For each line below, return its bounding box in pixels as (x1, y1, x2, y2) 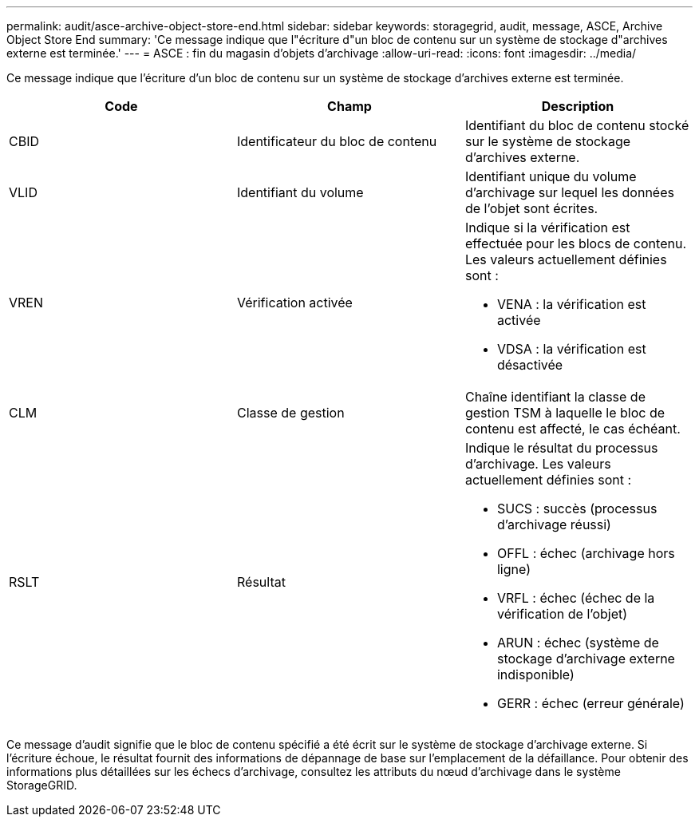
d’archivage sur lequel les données (464, 184, 674, 200)
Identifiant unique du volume (464, 168, 637, 184)
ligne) (496, 561, 531, 577)
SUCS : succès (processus (496, 501, 658, 516)
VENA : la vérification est (496, 296, 646, 312)
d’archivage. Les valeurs (464, 456, 611, 472)
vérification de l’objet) (496, 606, 628, 622)
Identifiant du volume (236, 184, 364, 200)
